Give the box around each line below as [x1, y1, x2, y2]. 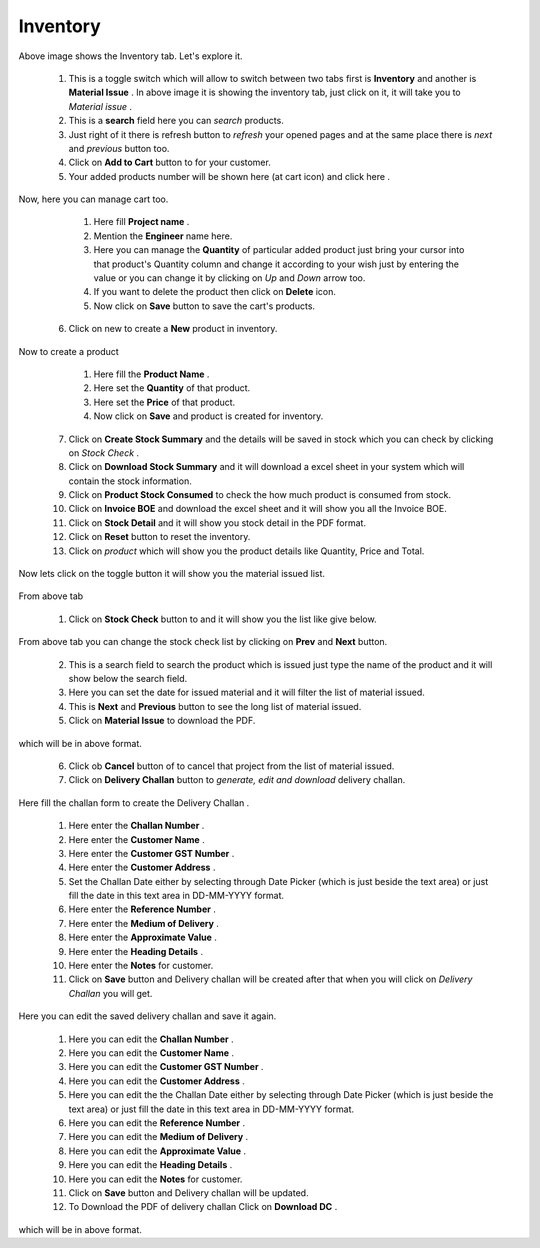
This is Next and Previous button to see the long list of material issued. [68, 700, 362, 712]
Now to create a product [18, 345, 119, 357]
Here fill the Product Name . [93, 368, 210, 380]
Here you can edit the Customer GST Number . [68, 1061, 264, 1073]
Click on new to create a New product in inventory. [68, 323, 278, 335]
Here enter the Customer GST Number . [68, 847, 235, 859]
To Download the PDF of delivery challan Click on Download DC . [68, 1201, 338, 1213]
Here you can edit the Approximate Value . [68, 1145, 247, 1157]
